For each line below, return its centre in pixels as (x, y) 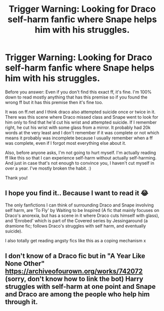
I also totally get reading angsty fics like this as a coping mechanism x (75, 240)
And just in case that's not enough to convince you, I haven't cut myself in (80, 163)
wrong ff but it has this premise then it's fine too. (54, 102)
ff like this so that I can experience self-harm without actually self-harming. (81, 157)
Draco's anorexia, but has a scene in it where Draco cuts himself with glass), (82, 215)
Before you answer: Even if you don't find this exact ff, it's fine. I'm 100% (78, 92)
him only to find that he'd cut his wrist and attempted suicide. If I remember (81, 122)
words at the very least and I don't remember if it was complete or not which (82, 132)
